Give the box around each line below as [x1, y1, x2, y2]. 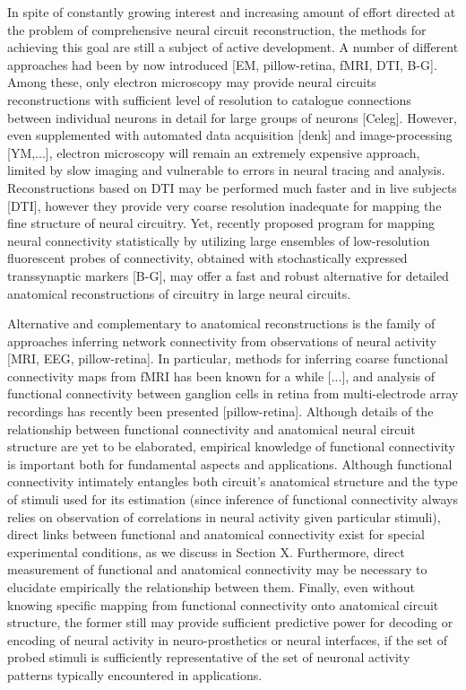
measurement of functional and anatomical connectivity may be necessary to [7, 560, 427, 579]
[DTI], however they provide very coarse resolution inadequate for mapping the [7, 196, 442, 214]
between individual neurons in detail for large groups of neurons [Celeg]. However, [7, 108, 457, 127]
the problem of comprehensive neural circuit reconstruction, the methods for [7, 20, 427, 39]
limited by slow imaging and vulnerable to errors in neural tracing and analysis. [7, 161, 445, 179]
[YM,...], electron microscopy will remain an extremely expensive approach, [7, 143, 420, 162]
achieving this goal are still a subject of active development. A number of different [7, 38, 459, 57]
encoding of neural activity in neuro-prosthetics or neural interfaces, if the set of [7, 630, 447, 649]
